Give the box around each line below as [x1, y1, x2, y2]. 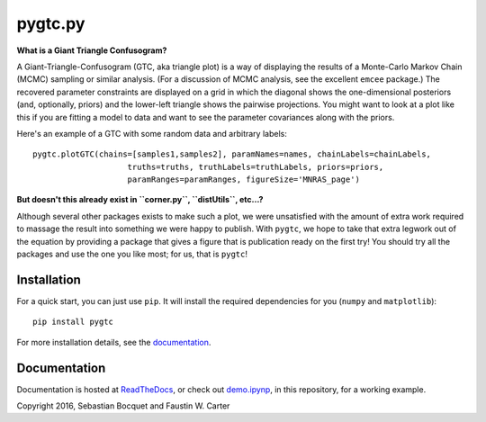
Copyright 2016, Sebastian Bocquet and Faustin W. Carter [16, 400, 230, 411]
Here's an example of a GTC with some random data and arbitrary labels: [16, 128, 287, 139]
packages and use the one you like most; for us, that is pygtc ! [16, 248, 247, 260]
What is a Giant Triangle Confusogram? [16, 45, 167, 56]
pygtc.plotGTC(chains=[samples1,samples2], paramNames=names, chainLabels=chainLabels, [32, 149, 432, 159]
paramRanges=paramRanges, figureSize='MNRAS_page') [127, 175, 360, 184]
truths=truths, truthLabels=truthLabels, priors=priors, [127, 162, 384, 172]
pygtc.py [16, 13, 85, 33]
